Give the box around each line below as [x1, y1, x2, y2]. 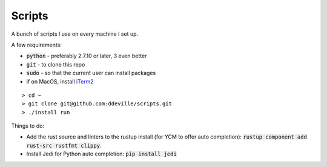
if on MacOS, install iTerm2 [26, 77, 94, 85]
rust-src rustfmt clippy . [26, 142, 102, 149]
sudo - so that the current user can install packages [26, 70, 156, 77]
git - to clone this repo [26, 61, 85, 68]
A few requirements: [11, 41, 62, 48]
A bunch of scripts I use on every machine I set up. [11, 30, 139, 38]
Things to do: [11, 122, 45, 129]
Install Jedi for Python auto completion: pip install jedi [26, 150, 177, 157]
